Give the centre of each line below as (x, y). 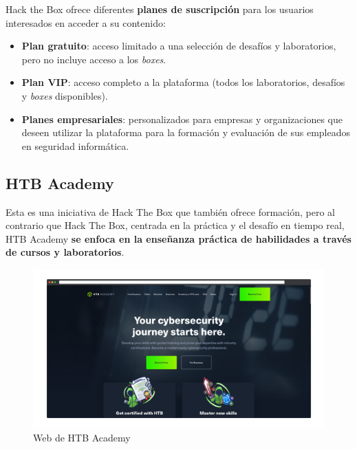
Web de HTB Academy (82, 438)
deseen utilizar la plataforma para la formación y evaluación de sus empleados (186, 132)
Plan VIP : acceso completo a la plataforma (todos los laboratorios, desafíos (183, 82)
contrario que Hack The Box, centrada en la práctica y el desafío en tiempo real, (175, 225)
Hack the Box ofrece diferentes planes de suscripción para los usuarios (160, 9)
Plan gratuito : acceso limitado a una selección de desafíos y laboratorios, (179, 46)
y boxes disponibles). (65, 95)
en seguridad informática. (75, 145)
